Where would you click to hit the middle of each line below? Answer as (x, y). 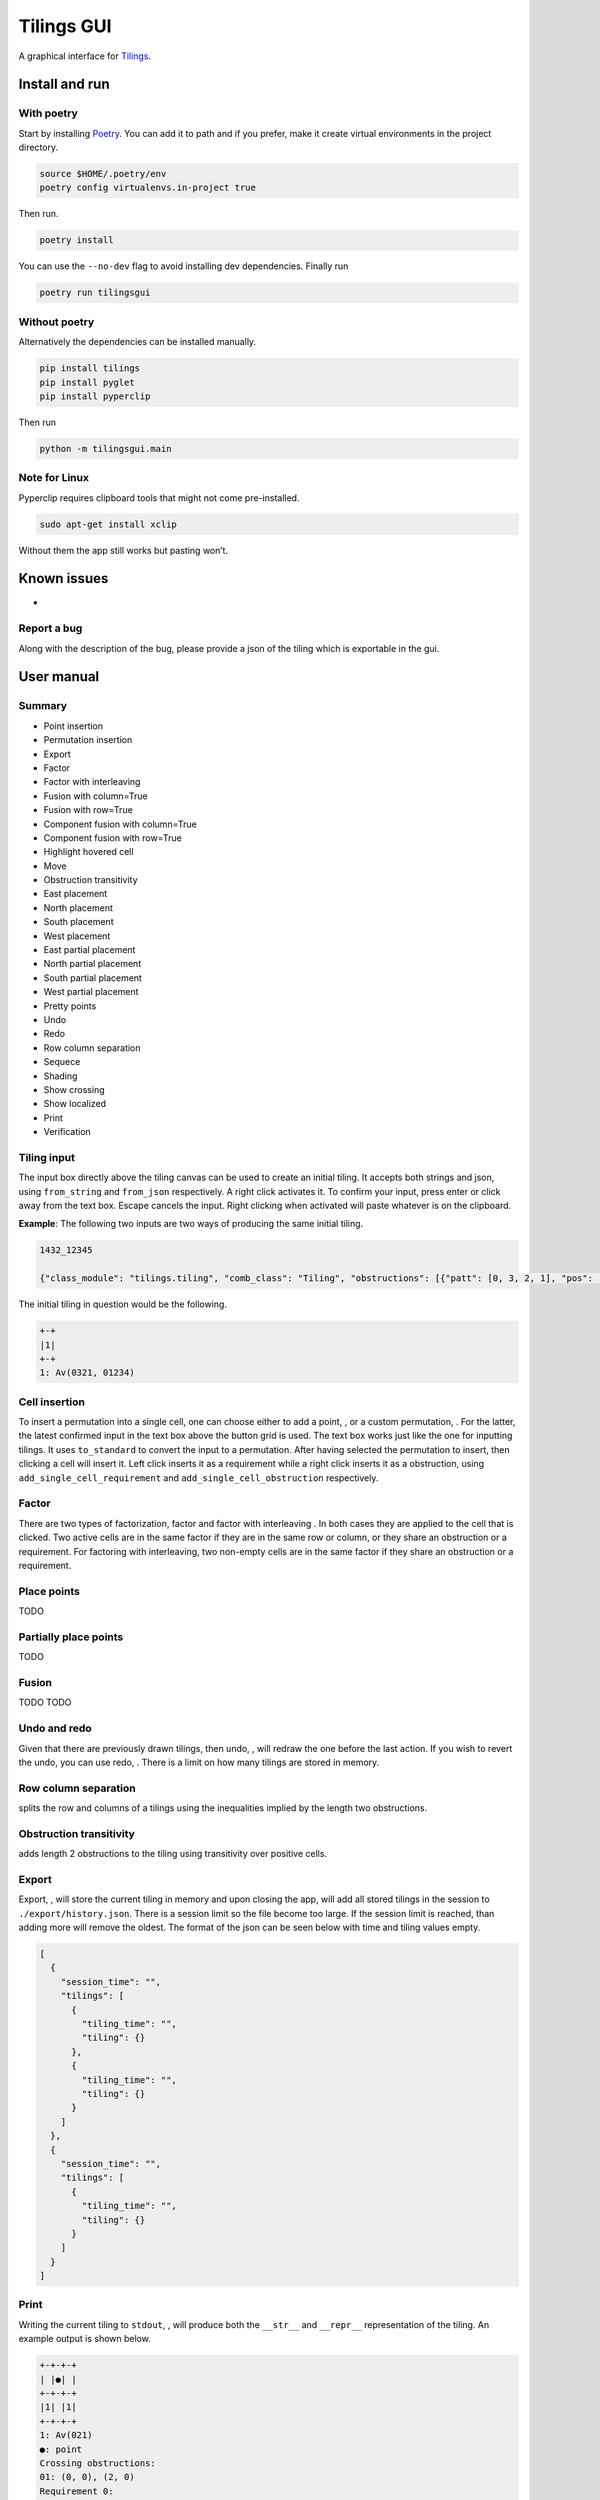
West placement (77, 936)
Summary (43, 706)
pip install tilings (89, 368)
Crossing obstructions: (98, 2463)
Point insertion (73, 726)
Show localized (75, 1104)
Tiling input (46, 1157)
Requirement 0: (76, 2491)
